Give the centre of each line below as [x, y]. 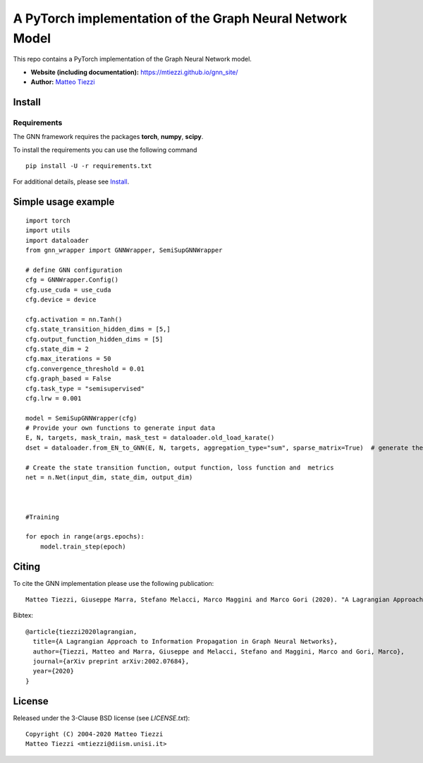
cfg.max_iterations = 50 [68, 359]
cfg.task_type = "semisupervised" [85, 389]
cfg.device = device [61, 299]
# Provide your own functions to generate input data [120, 428]
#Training [42, 517]
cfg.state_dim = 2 [57, 349]
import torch [48, 220]
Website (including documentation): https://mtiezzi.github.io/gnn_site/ [135, 72]
